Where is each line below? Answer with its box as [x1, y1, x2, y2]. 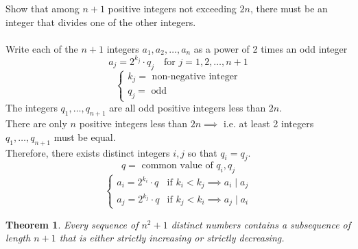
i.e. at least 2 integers [223, 116, 314, 131]
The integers [5, 101, 58, 115]
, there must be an [250, 1, 328, 15]
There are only [5, 116, 67, 131]
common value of [141, 161, 213, 171]
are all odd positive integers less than [109, 101, 266, 115]
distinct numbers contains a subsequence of [171, 217, 351, 231]
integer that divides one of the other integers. [5, 14, 196, 29]
